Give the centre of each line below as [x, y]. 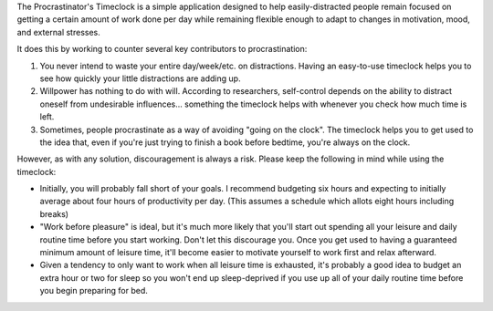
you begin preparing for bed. [94, 291]
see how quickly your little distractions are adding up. [140, 78]
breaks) [54, 213]
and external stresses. [58, 32]
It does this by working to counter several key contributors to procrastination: [162, 49]
